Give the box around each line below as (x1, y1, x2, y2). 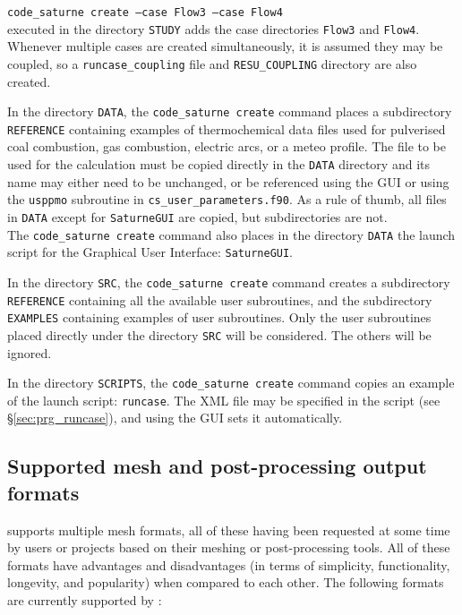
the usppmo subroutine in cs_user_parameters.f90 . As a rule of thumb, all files (7, 190, 447, 209)
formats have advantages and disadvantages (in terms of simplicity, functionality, (7, 555, 450, 574)
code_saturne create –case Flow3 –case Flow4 (7, 6, 283, 19)
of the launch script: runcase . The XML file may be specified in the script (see (7, 390, 441, 409)
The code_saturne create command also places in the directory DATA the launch (7, 225, 456, 243)
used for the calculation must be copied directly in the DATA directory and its (7, 155, 430, 174)
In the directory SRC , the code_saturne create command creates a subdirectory (7, 272, 450, 291)
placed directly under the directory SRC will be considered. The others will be (7, 325, 432, 344)
